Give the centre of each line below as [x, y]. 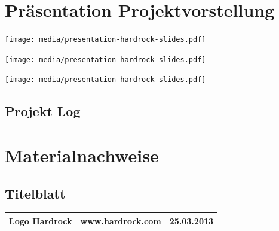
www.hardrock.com [121, 221]
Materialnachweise [82, 155]
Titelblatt [35, 193]
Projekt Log [43, 111]
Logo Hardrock [41, 221]
